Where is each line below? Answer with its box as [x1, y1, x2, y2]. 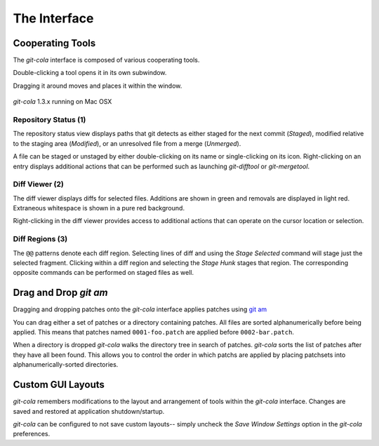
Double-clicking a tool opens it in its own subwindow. [13, 69, 167, 77]
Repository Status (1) [13, 115, 86, 124]
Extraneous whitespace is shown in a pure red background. [13, 204, 185, 212]
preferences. [13, 430, 51, 438]
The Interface [13, 11, 94, 26]
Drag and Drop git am [13, 287, 108, 299]
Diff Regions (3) [13, 234, 68, 244]
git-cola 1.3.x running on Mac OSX [13, 97, 112, 106]
